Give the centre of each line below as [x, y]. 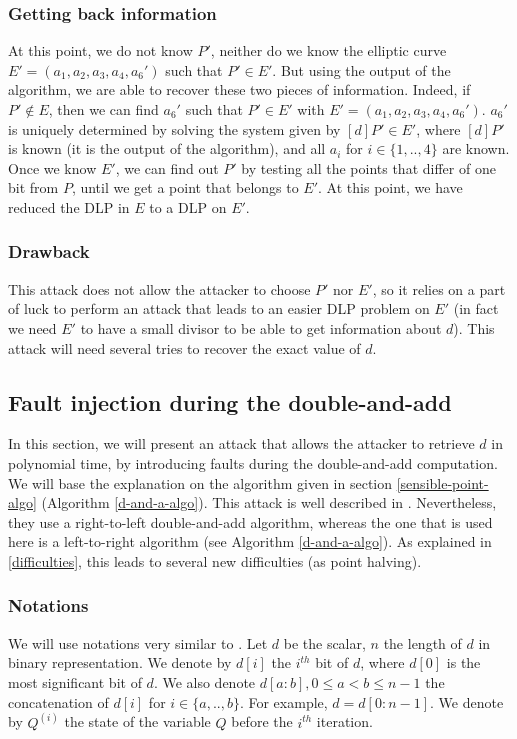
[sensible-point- [442, 482]
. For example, [283, 701]
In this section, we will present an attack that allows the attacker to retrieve [241, 443]
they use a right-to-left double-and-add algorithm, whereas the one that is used [250, 521]
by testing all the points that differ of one [368, 167]
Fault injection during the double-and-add [230, 401]
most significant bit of [75, 681]
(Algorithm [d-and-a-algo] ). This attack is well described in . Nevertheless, [269, 502]
